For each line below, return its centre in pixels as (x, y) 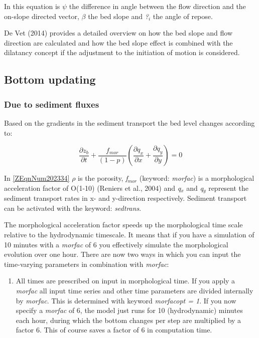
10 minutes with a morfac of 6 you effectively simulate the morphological (116, 244)
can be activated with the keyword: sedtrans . (73, 208)
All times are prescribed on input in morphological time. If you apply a (125, 281)
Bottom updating (50, 79)
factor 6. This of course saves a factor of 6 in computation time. (114, 330)
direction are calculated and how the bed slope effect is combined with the (118, 42)
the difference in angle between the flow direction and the (157, 6)
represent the (229, 188)
